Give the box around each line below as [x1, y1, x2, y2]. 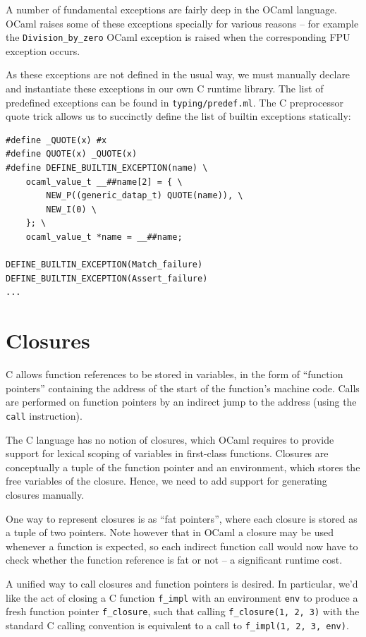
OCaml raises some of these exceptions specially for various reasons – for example [6, 16, 359, 30]
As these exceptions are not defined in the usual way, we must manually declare [6, 67, 350, 82]
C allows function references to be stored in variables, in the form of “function [6, 367, 343, 382]
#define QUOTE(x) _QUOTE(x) [6, 149, 138, 159]
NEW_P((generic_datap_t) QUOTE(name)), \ [46, 190, 243, 201]
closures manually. [6, 487, 85, 502]
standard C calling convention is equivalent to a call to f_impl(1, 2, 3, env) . [6, 617, 349, 632]
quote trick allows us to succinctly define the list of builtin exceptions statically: [6, 109, 351, 123]
